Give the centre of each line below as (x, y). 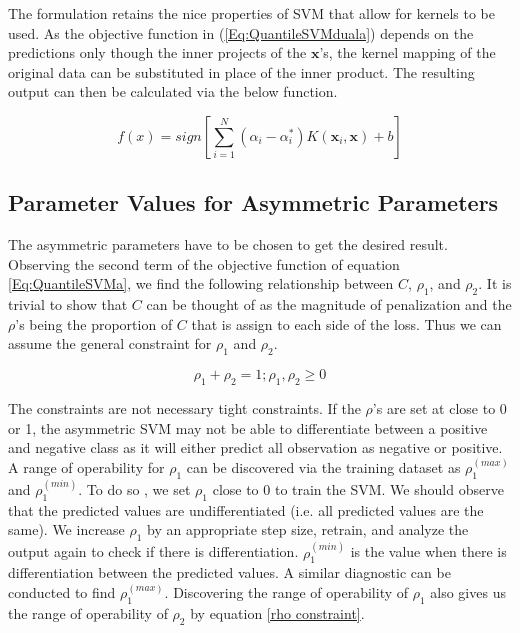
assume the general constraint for (110, 343)
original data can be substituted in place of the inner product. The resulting (241, 71)
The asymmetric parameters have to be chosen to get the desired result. (228, 244)
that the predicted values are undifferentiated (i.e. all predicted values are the (246, 509)
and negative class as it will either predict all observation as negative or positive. (255, 447)
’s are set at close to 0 (439, 407)
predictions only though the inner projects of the (157, 52)
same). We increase (66, 529)
